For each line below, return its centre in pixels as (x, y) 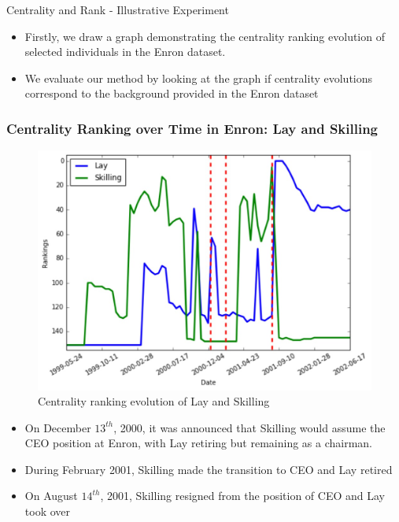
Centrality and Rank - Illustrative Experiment (118, 9)
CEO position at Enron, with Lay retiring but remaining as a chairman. (199, 443)
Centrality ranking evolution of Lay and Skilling (154, 401)
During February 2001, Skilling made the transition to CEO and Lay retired (209, 469)
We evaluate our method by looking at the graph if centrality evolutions (199, 78)
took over (48, 511)
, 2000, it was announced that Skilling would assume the (249, 427)
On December (58, 427)
